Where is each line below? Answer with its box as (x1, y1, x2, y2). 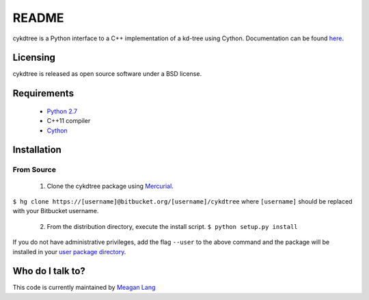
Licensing (12, 52, 56, 64)
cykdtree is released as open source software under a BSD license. (12, 70, 202, 78)
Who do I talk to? (12, 265, 85, 277)
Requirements (12, 87, 74, 99)
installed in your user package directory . (12, 247, 126, 256)
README (12, 10, 64, 25)
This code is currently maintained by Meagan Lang (12, 284, 156, 292)
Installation (12, 144, 61, 156)
